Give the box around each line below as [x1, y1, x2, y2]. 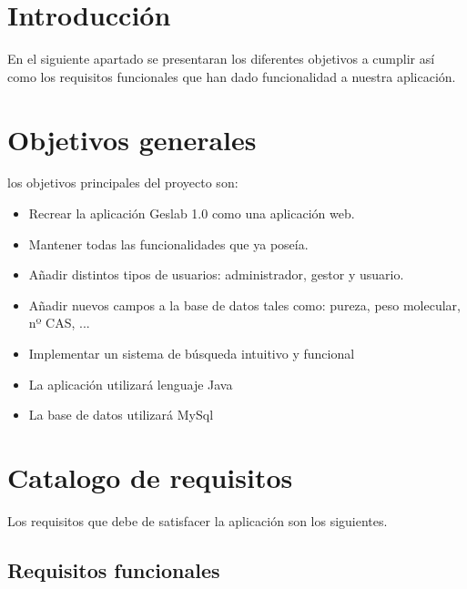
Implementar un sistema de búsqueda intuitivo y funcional [28, 344, 355, 362]
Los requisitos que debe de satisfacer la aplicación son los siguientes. [7, 511, 388, 530]
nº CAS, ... [28, 313, 90, 332]
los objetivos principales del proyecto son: [7, 173, 239, 192]
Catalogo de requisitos [7, 458, 293, 495]
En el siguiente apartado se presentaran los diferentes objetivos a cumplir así [7, 49, 435, 68]
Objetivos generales [7, 120, 257, 157]
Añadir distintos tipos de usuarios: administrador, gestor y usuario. [28, 265, 404, 284]
